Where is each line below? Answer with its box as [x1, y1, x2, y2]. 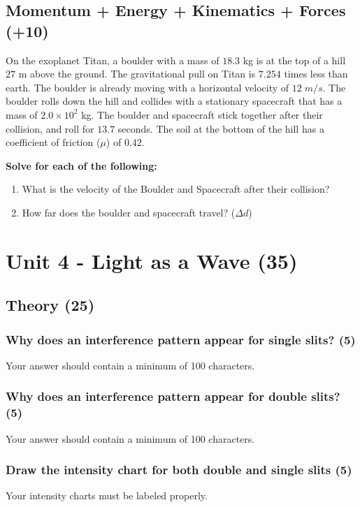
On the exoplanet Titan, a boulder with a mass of [6, 52, 219, 67]
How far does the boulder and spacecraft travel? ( [22, 205, 236, 219]
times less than [284, 66, 348, 81]
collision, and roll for [6, 121, 94, 135]
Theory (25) [6, 294, 95, 316]
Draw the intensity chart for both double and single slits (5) [6, 461, 352, 478]
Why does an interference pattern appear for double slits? [6, 388, 340, 405]
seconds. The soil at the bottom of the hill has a [117, 121, 324, 135]
